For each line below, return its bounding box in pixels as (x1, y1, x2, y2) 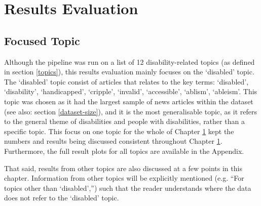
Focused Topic (4, 32, 80, 48)
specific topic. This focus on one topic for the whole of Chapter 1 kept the (4, 126, 234, 136)
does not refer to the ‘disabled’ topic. (4, 192, 119, 203)
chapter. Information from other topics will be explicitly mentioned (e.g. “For (4, 173, 244, 183)
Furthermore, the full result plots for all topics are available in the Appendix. (4, 145, 244, 156)
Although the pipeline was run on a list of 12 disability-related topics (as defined (4, 56, 255, 67)
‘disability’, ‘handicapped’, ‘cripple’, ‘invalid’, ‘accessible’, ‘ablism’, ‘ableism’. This (4, 86, 257, 97)
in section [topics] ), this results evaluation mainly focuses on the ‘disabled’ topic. (4, 66, 254, 77)
